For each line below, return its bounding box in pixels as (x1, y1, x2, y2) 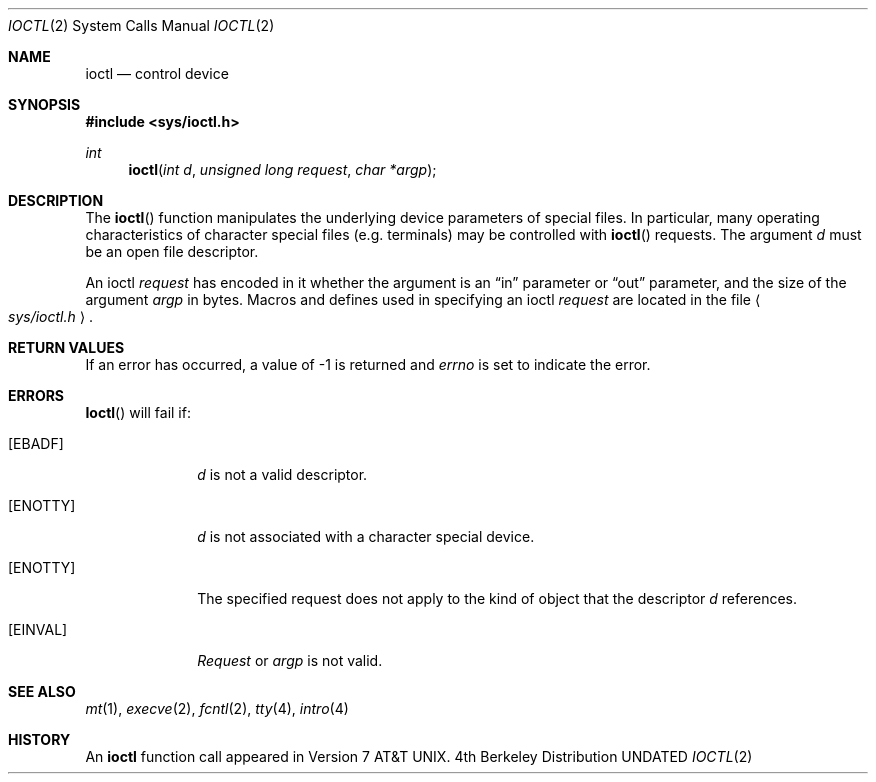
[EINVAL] (8, 621, 68, 638)
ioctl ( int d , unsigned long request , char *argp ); (128, 161, 437, 178)
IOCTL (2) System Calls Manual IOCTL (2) (8, 17, 275, 34)
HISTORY (8, 731, 71, 748)
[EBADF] (8, 435, 64, 452)
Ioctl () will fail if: (85, 404, 191, 421)
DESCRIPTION (8, 192, 104, 209)
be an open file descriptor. (85, 243, 259, 260)
